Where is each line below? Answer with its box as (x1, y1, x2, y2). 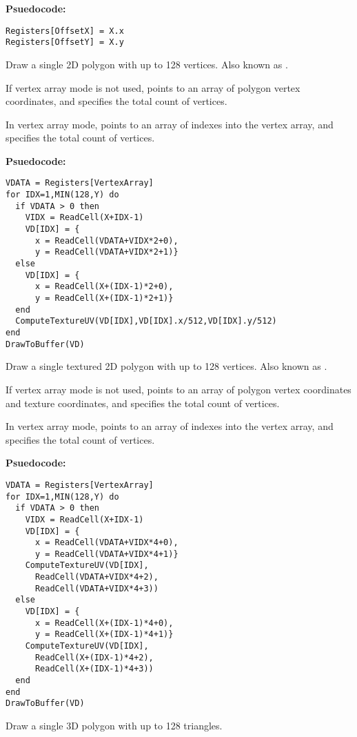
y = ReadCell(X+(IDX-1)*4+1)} (34, 629, 174, 640)
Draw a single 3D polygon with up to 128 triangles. (6, 718, 223, 732)
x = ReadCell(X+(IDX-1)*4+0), (34, 618, 174, 628)
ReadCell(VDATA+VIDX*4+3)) (34, 583, 159, 593)
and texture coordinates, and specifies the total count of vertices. (6, 395, 280, 410)
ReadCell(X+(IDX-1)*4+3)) (34, 664, 154, 674)
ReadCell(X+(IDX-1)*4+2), (34, 652, 154, 662)
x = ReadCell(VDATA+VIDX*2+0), (34, 235, 178, 246)
